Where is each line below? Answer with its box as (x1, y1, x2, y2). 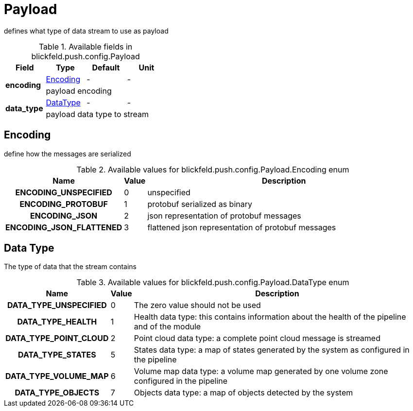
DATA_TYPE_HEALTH (17, 317, 97, 327)
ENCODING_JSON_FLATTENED (5, 222, 122, 232)
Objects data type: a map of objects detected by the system (134, 388, 353, 398)
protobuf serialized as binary (147, 199, 252, 209)
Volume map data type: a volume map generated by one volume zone (134, 366, 388, 377)
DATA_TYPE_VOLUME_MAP (5, 371, 109, 381)
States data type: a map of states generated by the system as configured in (134, 345, 410, 355)
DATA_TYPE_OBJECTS (15, 388, 100, 398)
